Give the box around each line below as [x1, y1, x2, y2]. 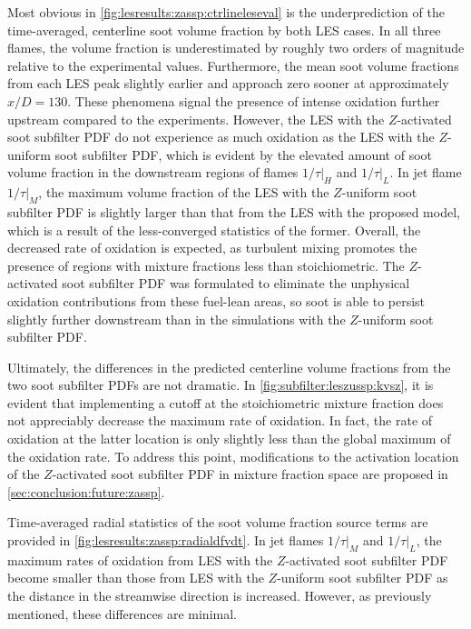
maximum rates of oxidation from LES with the [7, 550, 273, 569]
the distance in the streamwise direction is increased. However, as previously [7, 586, 432, 605]
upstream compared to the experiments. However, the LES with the [7, 109, 385, 128]
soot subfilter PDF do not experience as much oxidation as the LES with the [7, 127, 435, 146]
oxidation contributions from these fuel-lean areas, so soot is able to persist [7, 291, 426, 310]
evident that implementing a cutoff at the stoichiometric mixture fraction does [7, 393, 444, 412]
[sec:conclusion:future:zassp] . [7, 482, 165, 501]
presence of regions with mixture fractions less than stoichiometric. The [7, 255, 405, 275]
